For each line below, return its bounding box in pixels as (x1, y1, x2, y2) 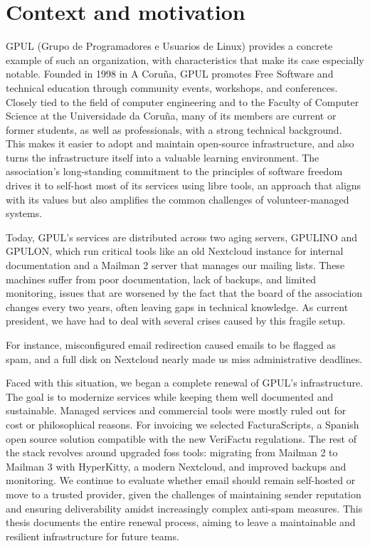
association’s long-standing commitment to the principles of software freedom (6, 164, 343, 179)
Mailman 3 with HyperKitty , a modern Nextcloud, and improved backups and (6, 458, 347, 473)
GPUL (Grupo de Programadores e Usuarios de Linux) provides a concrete (6, 38, 333, 53)
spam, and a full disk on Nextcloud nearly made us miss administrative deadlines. (6, 351, 363, 366)
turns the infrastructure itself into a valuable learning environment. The (6, 149, 319, 164)
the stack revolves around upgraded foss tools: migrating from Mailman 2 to (6, 445, 338, 460)
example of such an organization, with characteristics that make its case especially (6, 52, 364, 67)
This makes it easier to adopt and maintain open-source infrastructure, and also (6, 136, 354, 151)
